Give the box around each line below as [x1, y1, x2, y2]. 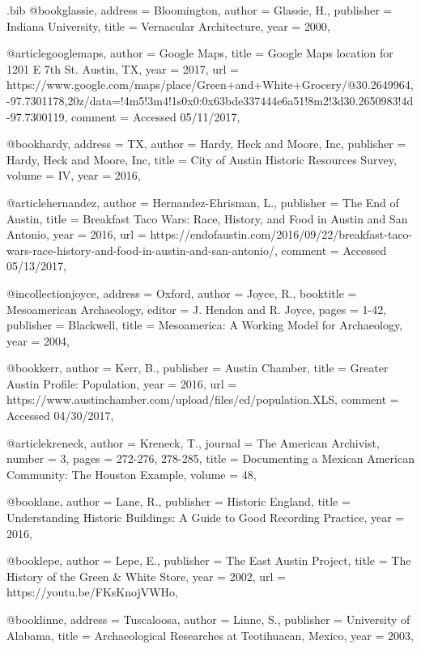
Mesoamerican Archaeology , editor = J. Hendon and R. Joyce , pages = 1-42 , [6, 300, 387, 317]
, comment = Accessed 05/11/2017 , [64, 108, 240, 125]
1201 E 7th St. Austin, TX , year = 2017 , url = [6, 60, 239, 77]
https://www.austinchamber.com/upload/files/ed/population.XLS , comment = [6, 391, 399, 408]
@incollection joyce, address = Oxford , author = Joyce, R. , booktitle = [6, 284, 357, 301]
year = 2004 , [6, 332, 70, 349]
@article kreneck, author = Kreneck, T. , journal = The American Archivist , [6, 434, 380, 451]
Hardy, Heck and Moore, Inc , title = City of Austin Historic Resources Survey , [6, 151, 397, 168]
